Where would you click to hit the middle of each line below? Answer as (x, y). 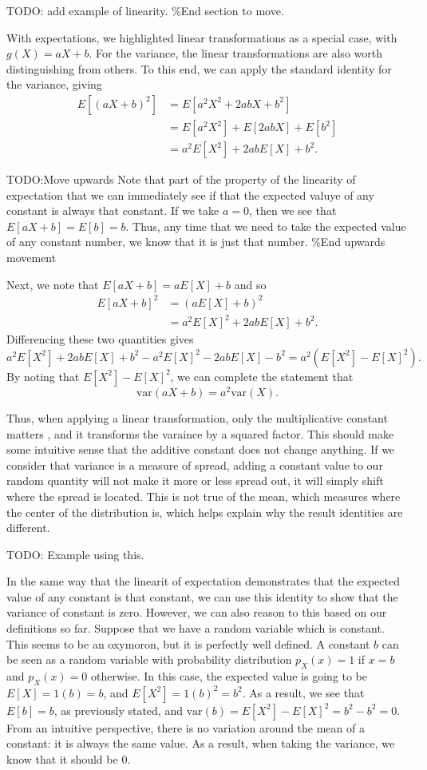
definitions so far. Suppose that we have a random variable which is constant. (196, 628)
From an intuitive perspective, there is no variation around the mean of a (186, 727)
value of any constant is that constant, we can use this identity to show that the (202, 596)
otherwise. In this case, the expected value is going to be (229, 676)
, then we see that (293, 210)
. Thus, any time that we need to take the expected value (266, 226)
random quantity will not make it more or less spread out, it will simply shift (195, 480)
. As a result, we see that (303, 692)
